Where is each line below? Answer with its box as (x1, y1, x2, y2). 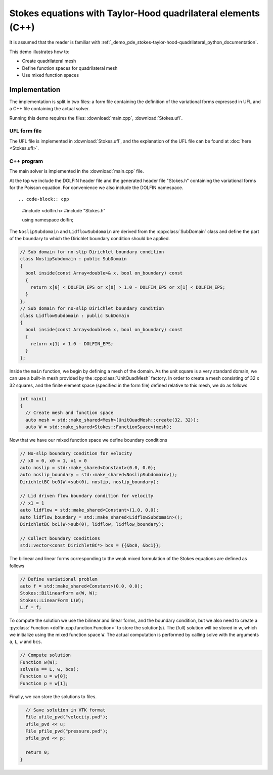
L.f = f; (20, 605, 42, 610)
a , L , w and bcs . (9, 639, 42, 645)
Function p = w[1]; (20, 680, 68, 686)
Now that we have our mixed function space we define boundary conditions (9, 437, 168, 443)
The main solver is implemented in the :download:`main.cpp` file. (9, 168, 144, 174)
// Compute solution (20, 652, 71, 658)
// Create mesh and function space (25, 410, 114, 416)
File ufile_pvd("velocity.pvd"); (25, 714, 108, 720)
